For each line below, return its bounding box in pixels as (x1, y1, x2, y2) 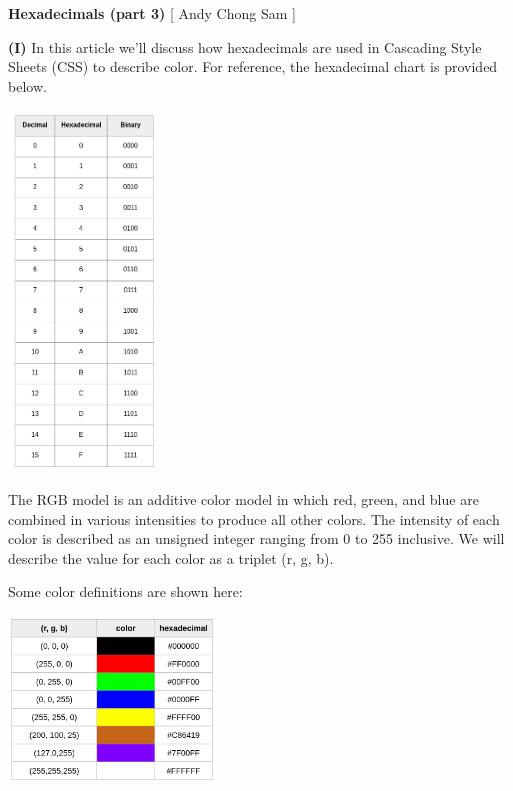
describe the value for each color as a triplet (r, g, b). (8, 547, 334, 568)
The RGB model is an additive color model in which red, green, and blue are (8, 489, 479, 510)
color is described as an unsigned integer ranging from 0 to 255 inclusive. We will (8, 528, 505, 549)
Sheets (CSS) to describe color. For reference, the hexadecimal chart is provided (8, 56, 498, 77)
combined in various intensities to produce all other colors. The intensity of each (8, 508, 500, 529)
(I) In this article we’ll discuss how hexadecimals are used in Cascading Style (8, 36, 482, 57)
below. (8, 75, 47, 96)
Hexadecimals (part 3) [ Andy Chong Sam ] (8, 3, 296, 23)
